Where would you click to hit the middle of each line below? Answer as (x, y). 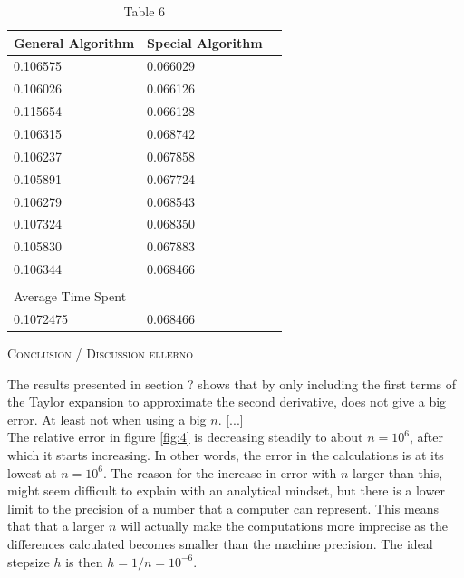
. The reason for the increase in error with (220, 472)
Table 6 (145, 11)
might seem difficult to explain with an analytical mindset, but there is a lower (226, 490)
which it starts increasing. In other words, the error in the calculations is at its (226, 455)
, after (426, 437)
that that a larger (56, 526)
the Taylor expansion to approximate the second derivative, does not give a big (227, 402)
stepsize (29, 561)
